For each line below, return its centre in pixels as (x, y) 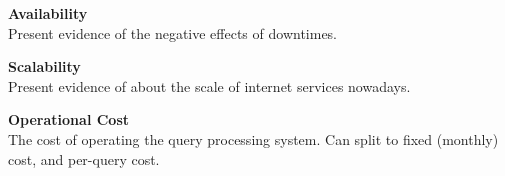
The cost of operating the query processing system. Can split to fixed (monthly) (253, 138)
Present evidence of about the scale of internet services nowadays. (209, 85)
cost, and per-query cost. (84, 158)
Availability (48, 13)
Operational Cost (69, 119)
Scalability (44, 66)
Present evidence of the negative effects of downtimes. (173, 32)
